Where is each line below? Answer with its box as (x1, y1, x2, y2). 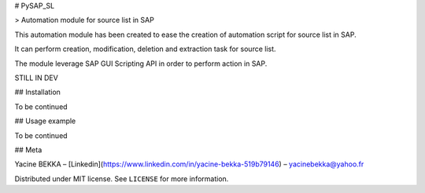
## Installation (14, 87, 61, 97)
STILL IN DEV (14, 73, 58, 82)
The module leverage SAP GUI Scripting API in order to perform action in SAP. (14, 59, 268, 68)
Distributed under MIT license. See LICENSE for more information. (14, 173, 229, 184)
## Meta (14, 145, 42, 155)
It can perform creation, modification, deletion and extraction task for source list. (14, 44, 276, 54)
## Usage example (14, 116, 76, 126)
